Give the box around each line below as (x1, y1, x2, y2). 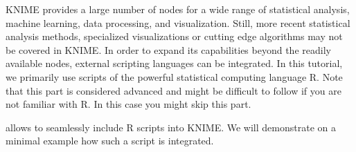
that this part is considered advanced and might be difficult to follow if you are (6, 83, 341, 97)
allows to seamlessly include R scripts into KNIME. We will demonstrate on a (6, 120, 336, 134)
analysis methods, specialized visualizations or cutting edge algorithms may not (6, 29, 343, 44)
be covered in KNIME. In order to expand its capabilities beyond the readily (6, 42, 331, 57)
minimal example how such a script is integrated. (6, 133, 214, 148)
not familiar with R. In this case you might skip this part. (6, 97, 251, 111)
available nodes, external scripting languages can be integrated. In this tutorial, (6, 56, 343, 70)
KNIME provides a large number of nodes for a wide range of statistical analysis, (6, 2, 350, 16)
